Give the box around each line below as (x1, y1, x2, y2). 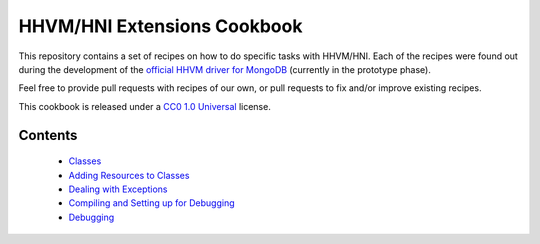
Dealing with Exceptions (68, 183, 168, 195)
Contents (18, 126, 78, 144)
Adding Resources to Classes (68, 169, 190, 181)
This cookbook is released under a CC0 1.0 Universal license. (18, 100, 272, 112)
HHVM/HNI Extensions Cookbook (18, 15, 303, 37)
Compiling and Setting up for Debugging (68, 197, 235, 209)
